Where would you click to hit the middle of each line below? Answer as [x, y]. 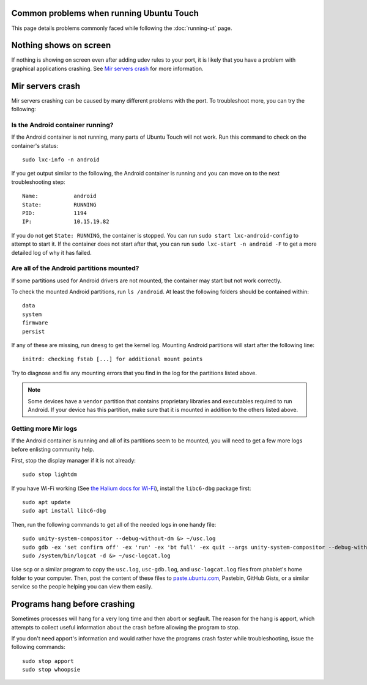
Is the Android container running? [62, 125]
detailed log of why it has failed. [51, 252]
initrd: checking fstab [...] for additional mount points [113, 359]
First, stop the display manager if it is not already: [73, 460]
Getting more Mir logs [44, 428]
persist [34, 331]
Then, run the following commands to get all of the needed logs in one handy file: [114, 524]
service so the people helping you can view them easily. [82, 587]
